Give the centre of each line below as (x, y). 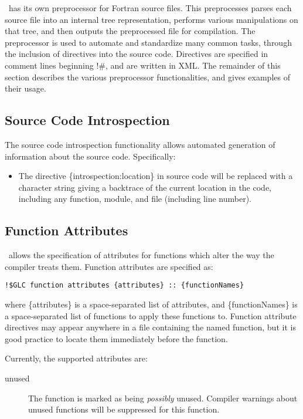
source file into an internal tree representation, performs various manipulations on (151, 19)
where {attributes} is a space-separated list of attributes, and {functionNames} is (151, 304)
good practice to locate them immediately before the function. (116, 338)
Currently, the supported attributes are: (76, 358)
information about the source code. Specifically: (90, 156)
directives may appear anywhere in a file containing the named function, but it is (150, 327)
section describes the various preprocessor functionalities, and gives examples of (147, 77)
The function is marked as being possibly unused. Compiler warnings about (163, 398)
